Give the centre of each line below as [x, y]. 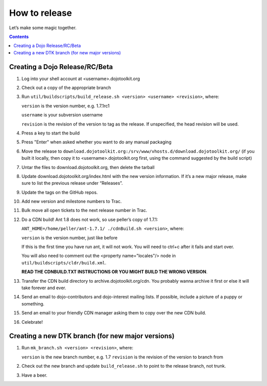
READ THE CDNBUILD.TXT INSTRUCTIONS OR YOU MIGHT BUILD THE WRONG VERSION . [114, 272]
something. [33, 303]
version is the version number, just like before [69, 238]
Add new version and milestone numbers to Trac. [72, 201]
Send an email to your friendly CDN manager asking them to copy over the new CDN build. [114, 313]
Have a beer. [34, 375]
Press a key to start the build [51, 133]
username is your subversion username [62, 115]
